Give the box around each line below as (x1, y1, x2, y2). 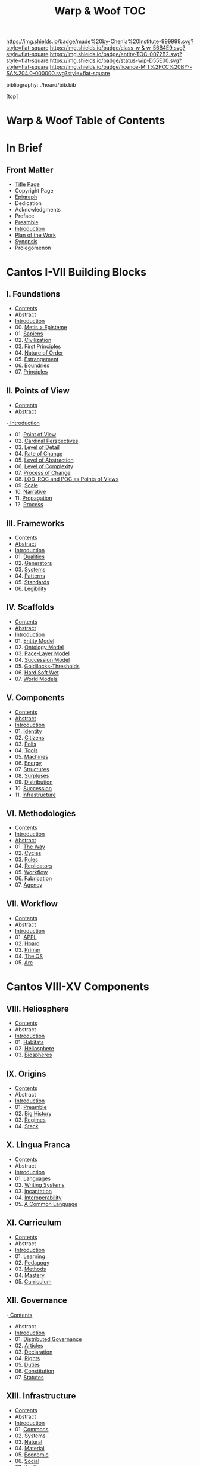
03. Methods (14, 1265, 46, 1272)
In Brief (6, 141, 43, 155)
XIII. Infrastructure (6, 1391, 76, 1401)
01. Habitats (14, 1039, 44, 1046)
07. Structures (14, 765, 49, 772)
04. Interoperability (14, 1194, 62, 1201)
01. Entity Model (14, 637, 55, 644)
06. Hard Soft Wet (14, 668, 60, 676)
